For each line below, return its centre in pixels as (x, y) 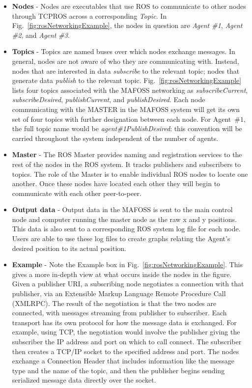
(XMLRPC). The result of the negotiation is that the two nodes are (114, 303)
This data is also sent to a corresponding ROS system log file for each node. (126, 229)
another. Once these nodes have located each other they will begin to (116, 183)
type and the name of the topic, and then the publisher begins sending (118, 370)
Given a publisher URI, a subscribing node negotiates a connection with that (128, 284)
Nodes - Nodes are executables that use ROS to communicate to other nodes (129, 6)
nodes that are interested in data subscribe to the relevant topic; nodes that (126, 70)
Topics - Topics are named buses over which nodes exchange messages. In (124, 51)
